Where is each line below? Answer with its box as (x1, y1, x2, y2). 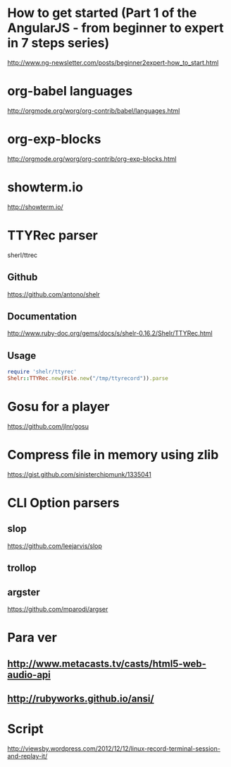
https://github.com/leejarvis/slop (7, 542, 102, 550)
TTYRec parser (7, 227, 99, 243)
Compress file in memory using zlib (7, 447, 219, 463)
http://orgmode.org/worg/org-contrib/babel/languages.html (7, 106, 180, 114)
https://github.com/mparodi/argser (7, 605, 108, 613)
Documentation (7, 310, 77, 322)
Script (7, 721, 44, 737)
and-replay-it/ (7, 751, 48, 760)
